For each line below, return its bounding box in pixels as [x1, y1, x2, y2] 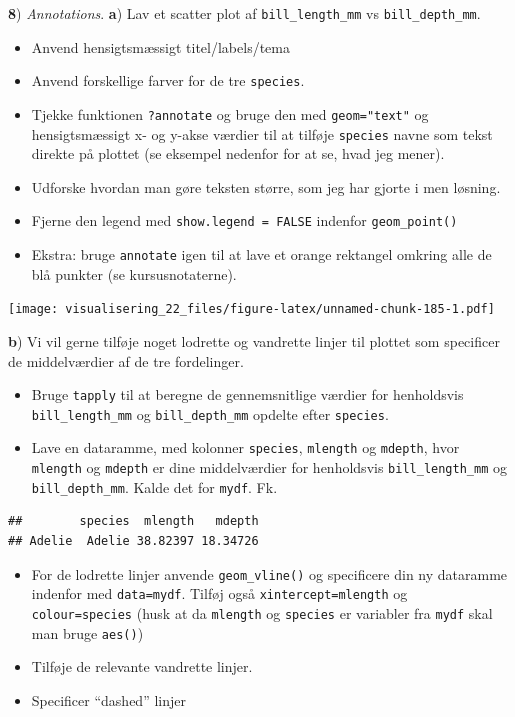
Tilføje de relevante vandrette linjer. [31, 656, 253, 677]
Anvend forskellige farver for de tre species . [31, 70, 305, 91]
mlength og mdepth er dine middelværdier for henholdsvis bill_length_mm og [31, 457, 507, 478]
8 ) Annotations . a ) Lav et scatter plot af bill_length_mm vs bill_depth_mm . [8, 3, 481, 23]
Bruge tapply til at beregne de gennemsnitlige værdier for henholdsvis [31, 384, 464, 405]
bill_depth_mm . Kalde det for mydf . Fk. [31, 476, 278, 497]
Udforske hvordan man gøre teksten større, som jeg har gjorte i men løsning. [31, 176, 501, 197]
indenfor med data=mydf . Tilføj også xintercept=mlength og [31, 583, 408, 604]
